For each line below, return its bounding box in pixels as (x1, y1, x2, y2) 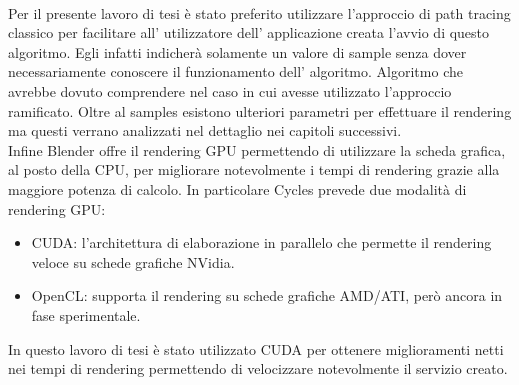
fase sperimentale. (31, 304, 141, 325)
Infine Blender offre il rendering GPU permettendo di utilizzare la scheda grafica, (8, 139, 506, 160)
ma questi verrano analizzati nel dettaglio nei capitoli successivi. (8, 120, 402, 141)
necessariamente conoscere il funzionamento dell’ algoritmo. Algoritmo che (8, 61, 463, 82)
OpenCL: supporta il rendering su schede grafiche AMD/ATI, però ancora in (31, 285, 503, 306)
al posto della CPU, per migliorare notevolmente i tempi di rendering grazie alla (8, 159, 500, 180)
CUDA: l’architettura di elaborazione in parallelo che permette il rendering (31, 232, 492, 253)
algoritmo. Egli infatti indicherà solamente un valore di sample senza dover (8, 41, 467, 62)
